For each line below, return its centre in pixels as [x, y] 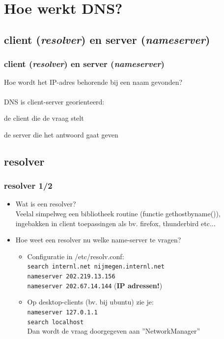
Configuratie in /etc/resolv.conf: [76, 256]
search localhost [56, 322]
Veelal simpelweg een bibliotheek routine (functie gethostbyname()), [118, 213]
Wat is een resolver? [46, 204]
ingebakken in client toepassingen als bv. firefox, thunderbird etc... [115, 223]
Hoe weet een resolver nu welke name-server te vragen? [98, 240]
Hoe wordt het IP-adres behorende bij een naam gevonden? [93, 82]
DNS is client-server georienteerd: [54, 101]
